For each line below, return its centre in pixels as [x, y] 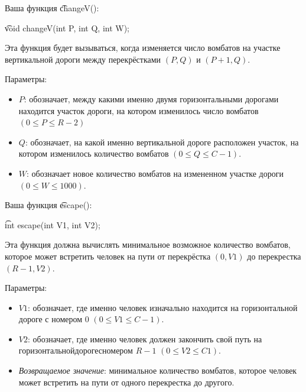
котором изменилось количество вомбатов [94, 153]
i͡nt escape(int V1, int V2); [53, 224]
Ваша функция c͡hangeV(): [52, 8]
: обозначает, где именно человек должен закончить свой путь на [145, 338]
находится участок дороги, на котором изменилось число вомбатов [139, 110]
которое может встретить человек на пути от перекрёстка [108, 256]
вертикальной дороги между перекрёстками [83, 59]
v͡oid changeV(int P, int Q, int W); [67, 27]
